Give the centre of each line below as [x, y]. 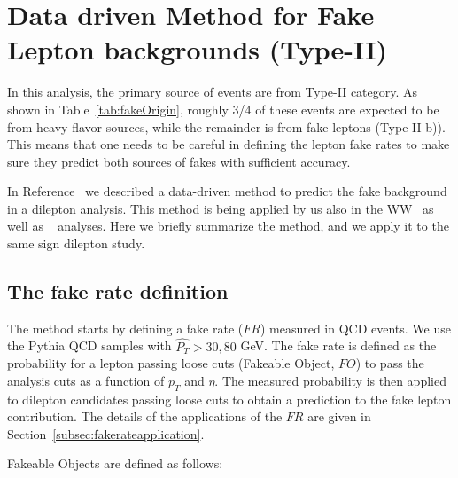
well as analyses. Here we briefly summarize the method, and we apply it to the [228, 226]
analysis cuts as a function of [86, 380]
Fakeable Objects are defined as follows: [115, 463]
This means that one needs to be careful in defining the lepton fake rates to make [229, 144]
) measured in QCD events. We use [355, 328]
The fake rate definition [118, 291]
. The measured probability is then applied [330, 380]
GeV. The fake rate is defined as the [338, 345]
